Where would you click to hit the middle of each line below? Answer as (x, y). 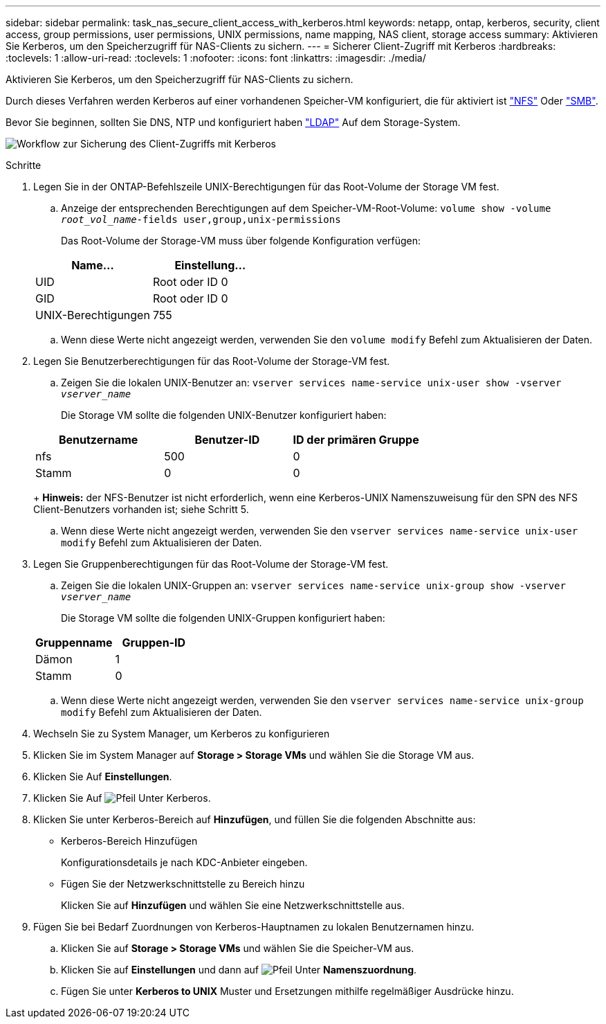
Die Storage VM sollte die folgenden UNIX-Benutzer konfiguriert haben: (224, 415)
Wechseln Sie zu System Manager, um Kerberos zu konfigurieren (182, 734)
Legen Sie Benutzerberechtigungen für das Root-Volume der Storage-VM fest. (212, 361)
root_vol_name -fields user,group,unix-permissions (201, 219)
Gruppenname (74, 643)
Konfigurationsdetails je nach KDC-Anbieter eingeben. (184, 862)
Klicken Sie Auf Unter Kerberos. (122, 798)
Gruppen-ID (154, 643)
